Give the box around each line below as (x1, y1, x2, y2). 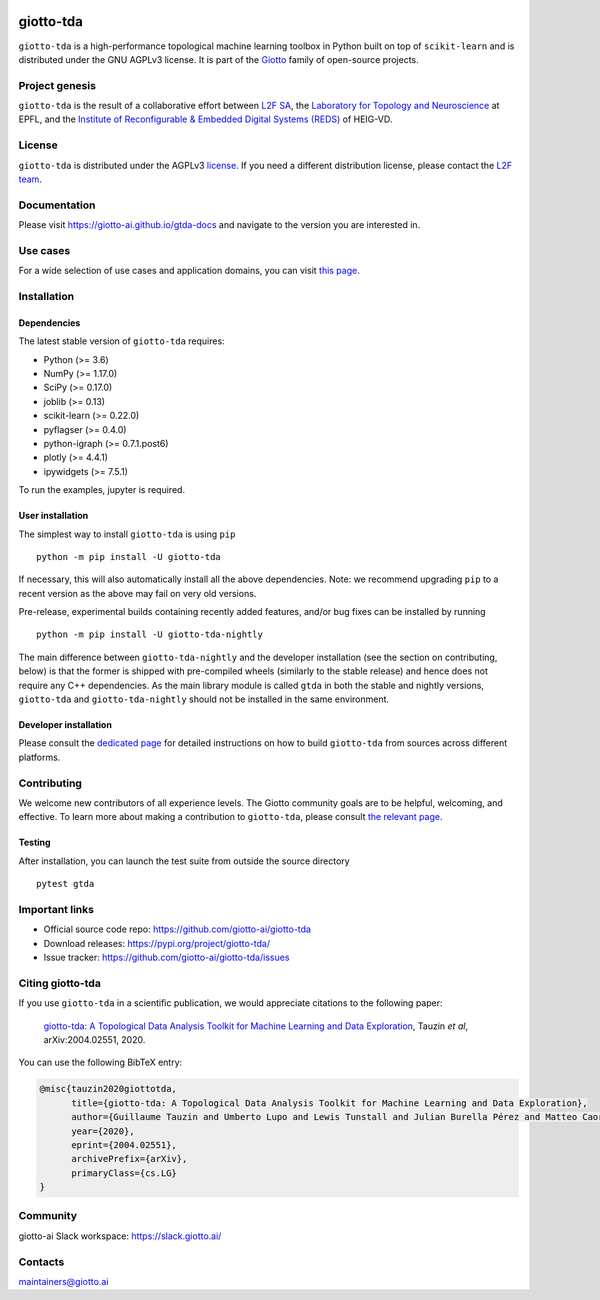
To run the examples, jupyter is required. (18, 484, 185, 496)
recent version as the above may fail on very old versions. (18, 587, 257, 599)
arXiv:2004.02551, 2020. (43, 1033, 146, 1045)
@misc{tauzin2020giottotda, (39, 1083, 177, 1095)
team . (18, 173, 42, 185)
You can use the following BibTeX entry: (18, 1056, 183, 1069)
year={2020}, (71, 1125, 135, 1137)
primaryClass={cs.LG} (71, 1167, 177, 1179)
